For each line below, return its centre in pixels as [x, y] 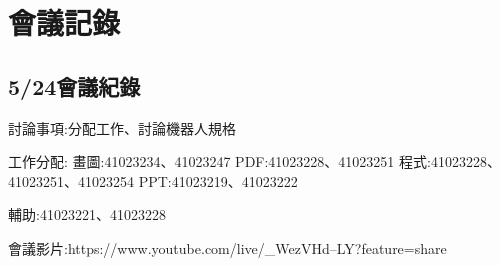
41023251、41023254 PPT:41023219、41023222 [153, 180]
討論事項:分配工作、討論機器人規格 [122, 127]
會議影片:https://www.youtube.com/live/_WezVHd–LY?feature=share [227, 247]
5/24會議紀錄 [74, 85]
